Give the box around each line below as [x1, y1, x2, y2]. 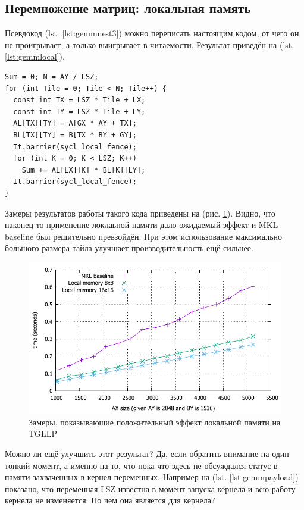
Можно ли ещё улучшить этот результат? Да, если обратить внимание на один [5, 448, 289, 460]
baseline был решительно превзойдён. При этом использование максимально [5, 230, 283, 242]
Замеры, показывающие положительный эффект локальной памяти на [29, 415, 281, 428]
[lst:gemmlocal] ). [5, 50, 65, 62]
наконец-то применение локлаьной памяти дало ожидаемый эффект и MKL [5, 218, 278, 231]
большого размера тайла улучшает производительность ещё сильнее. [5, 242, 253, 254]
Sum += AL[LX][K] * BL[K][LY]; [21, 165, 146, 174]
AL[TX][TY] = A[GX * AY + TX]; [13, 119, 137, 128]
